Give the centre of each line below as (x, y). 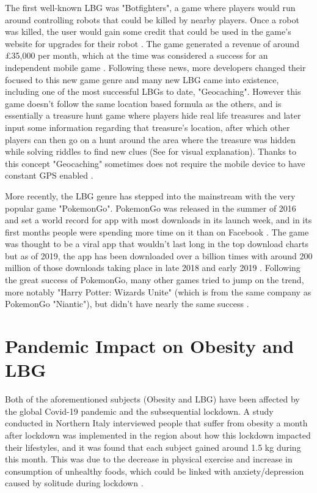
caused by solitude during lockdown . (74, 483)
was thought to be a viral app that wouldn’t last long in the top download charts (157, 244)
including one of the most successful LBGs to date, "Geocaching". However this (153, 91)
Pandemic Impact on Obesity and (150, 346)
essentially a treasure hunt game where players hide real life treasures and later (153, 115)
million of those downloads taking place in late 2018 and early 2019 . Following (153, 268)
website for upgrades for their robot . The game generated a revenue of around (152, 43)
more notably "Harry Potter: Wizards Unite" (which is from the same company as (158, 291)
